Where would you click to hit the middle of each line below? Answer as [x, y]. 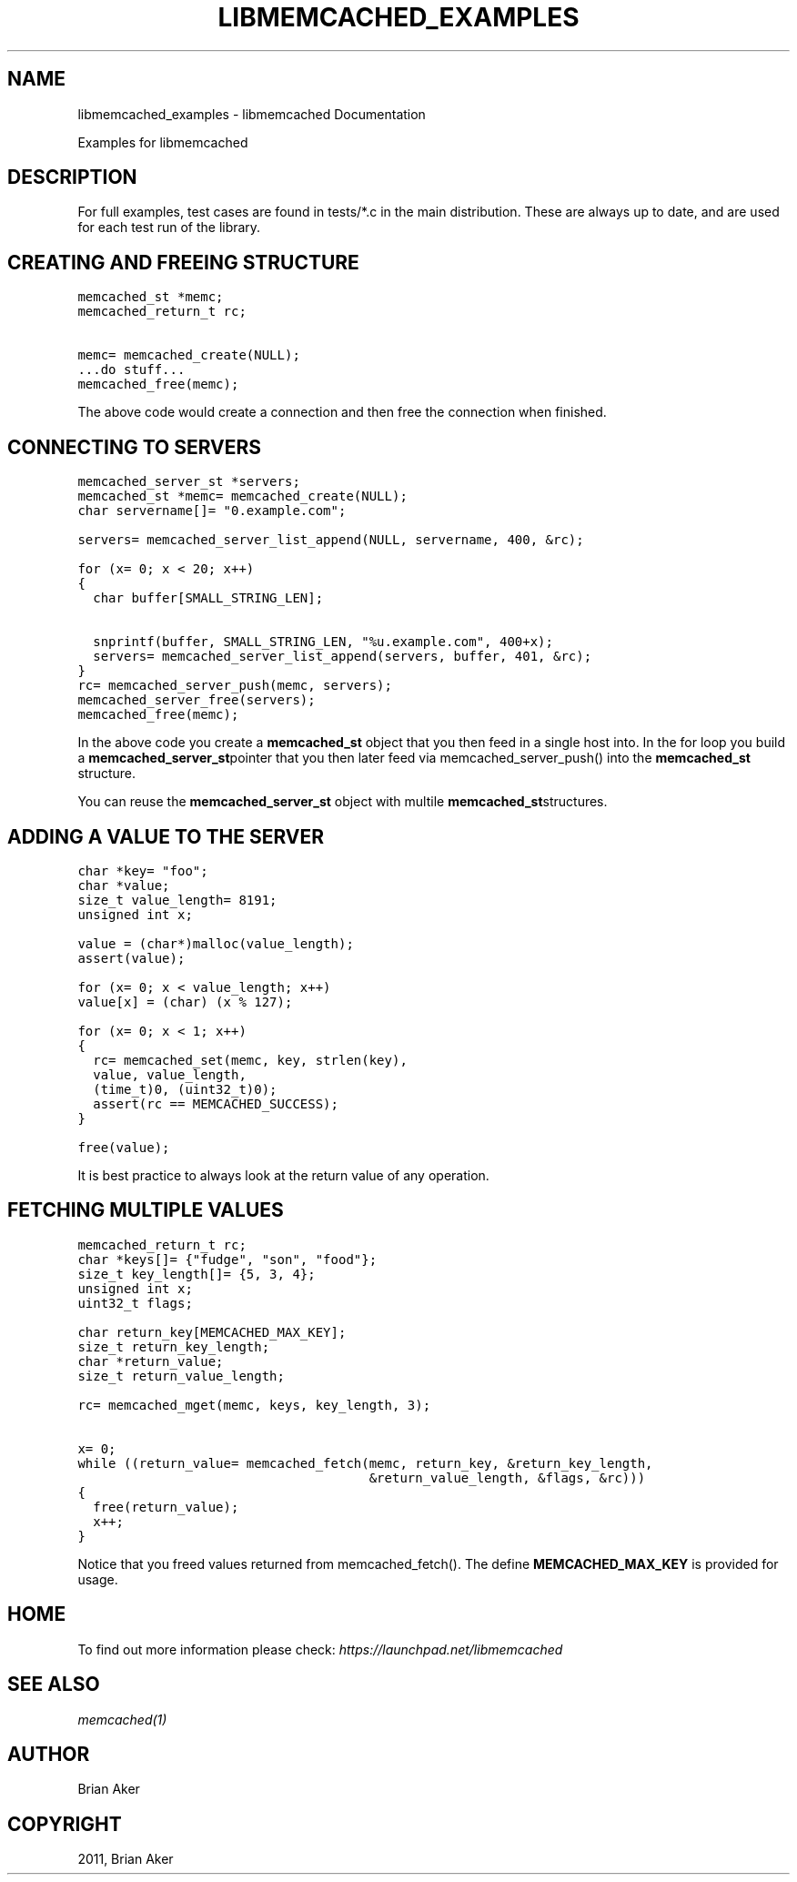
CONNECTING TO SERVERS [135, 447]
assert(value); [131, 958]
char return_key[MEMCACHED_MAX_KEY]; [212, 1332]
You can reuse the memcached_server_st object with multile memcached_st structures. [343, 802]
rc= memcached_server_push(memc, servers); [235, 686]
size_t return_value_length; [181, 1376]
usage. [98, 1579]
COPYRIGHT [65, 1824]
